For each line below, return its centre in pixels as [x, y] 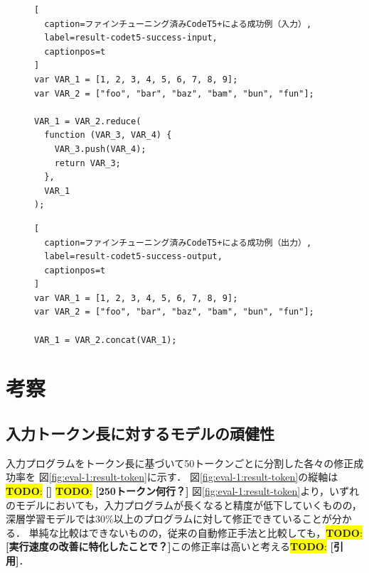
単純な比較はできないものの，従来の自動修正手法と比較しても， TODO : [196, 532]
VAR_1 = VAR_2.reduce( [88, 121]
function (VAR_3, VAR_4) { [108, 135]
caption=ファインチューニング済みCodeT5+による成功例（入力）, [178, 24]
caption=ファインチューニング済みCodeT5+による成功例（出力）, [178, 242]
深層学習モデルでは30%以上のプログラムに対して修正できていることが [169, 519]
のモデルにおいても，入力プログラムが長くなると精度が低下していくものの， [184, 504]
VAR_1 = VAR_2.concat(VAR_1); [106, 340]
